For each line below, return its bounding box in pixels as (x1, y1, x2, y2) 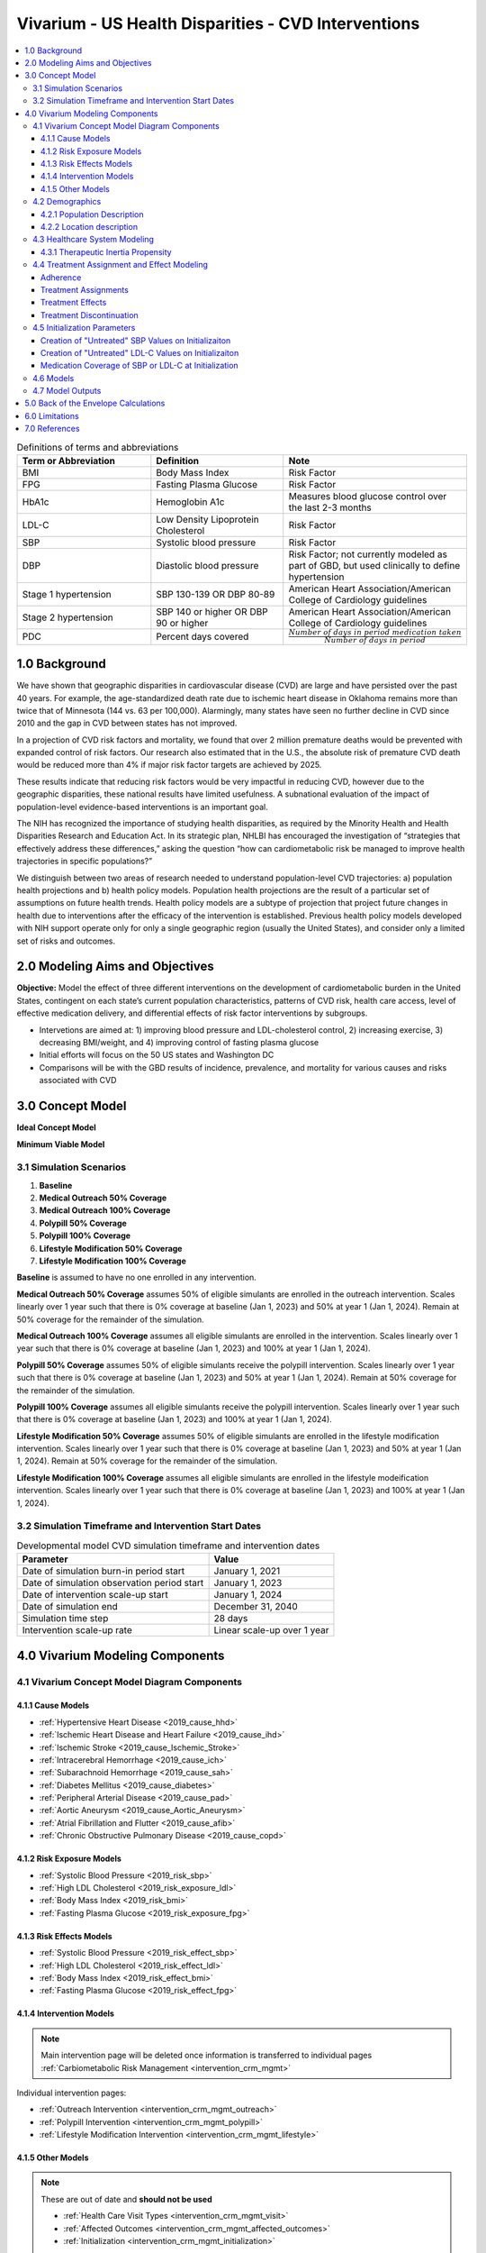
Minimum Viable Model (16, 1138, 105, 1149)
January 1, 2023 (213, 1577, 283, 1590)
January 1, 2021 (213, 1564, 281, 1577)
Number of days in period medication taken (288, 627, 463, 637)
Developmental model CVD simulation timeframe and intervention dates (16, 1539, 320, 1552)
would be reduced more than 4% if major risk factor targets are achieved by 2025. (16, 760, 322, 771)
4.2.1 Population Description (40, 208, 144, 220)
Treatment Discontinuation (40, 309, 139, 320)
